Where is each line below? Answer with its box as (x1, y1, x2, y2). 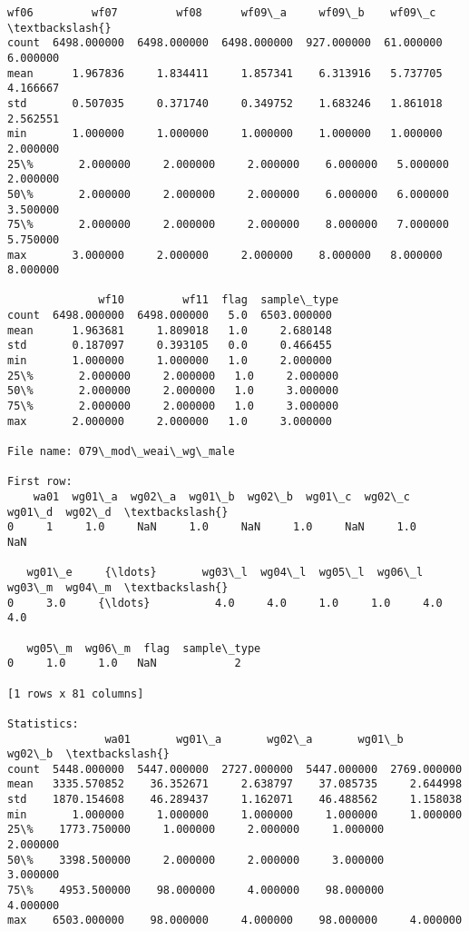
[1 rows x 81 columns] (7, 687, 144, 700)
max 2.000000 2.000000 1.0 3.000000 (7, 414, 332, 428)
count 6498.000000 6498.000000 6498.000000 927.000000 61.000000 (7, 36, 443, 50)
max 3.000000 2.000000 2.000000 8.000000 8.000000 (7, 248, 443, 262)
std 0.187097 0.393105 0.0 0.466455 (7, 339, 332, 352)
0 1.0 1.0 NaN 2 (7, 657, 241, 670)
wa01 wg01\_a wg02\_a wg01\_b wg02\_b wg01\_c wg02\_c (33, 490, 410, 503)
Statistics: (7, 717, 79, 730)
